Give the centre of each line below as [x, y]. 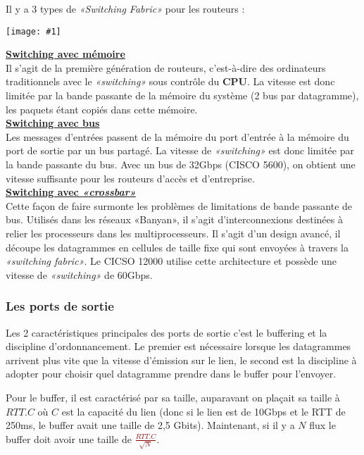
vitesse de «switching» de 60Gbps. [79, 274]
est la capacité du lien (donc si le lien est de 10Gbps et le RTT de [203, 411]
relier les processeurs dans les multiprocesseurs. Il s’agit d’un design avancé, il [173, 233]
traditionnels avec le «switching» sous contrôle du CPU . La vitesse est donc [170, 81]
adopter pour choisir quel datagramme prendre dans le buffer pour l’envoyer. [171, 374]
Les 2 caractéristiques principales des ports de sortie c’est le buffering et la [167, 332]
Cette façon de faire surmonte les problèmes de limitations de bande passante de [179, 205]
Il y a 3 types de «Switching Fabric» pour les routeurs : [125, 8]
